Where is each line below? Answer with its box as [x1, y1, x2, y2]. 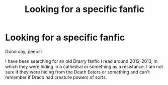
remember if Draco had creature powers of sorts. [5, 74, 107, 80]
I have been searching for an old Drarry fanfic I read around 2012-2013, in [5, 58, 158, 64]
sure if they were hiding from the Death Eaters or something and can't [5, 69, 150, 75]
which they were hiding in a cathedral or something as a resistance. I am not [5, 63, 163, 69]
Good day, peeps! [5, 48, 42, 54]
